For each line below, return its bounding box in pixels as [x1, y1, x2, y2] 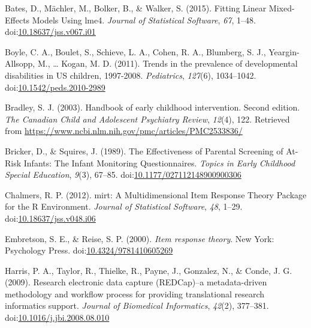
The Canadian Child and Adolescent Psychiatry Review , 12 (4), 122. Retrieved [5, 112, 290, 125]
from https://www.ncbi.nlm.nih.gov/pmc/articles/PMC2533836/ [5, 124, 243, 137]
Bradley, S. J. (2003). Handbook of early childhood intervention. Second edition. [5, 101, 300, 114]
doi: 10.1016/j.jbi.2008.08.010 [5, 311, 110, 324]
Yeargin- [268, 45, 300, 58]
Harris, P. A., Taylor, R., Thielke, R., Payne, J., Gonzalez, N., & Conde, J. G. [5, 264, 292, 276]
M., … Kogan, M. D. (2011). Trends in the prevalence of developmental [37, 57, 298, 70]
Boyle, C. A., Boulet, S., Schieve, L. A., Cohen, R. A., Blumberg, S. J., [5, 45, 266, 58]
